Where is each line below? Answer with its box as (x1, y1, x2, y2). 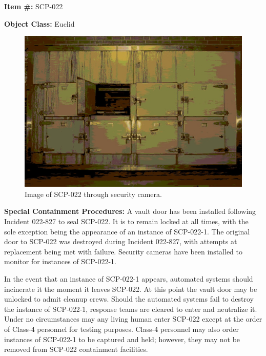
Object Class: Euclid (4, 18, 75, 29)
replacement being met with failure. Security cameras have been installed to (4, 246, 243, 256)
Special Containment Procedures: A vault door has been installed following (4, 206, 256, 216)
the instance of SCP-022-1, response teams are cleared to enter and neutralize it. (4, 303, 257, 314)
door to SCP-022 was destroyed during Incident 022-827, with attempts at (4, 236, 237, 247)
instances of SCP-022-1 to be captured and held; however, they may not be (4, 333, 240, 344)
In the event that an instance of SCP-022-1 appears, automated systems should (4, 273, 253, 284)
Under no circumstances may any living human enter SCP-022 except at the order (4, 313, 262, 324)
